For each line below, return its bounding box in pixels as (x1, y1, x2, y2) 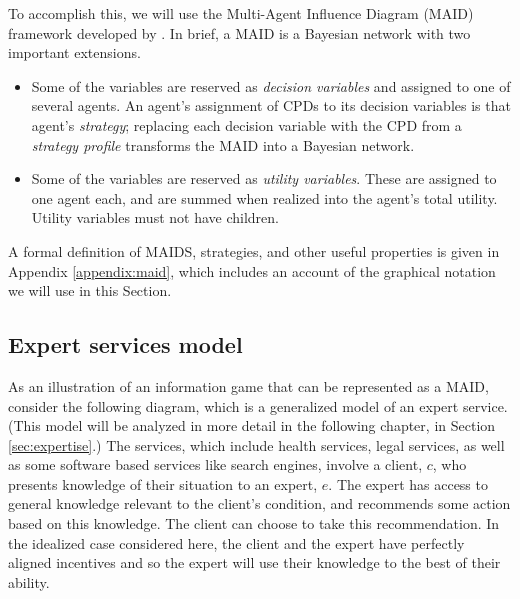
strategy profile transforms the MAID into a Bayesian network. (31, 134, 415, 155)
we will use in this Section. (8, 280, 172, 301)
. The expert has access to (328, 473, 488, 494)
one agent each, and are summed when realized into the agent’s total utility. (31, 187, 498, 208)
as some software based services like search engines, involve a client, (8, 454, 423, 475)
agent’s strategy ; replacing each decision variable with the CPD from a (31, 114, 462, 135)
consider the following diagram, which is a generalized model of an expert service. (8, 395, 508, 416)
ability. (8, 571, 50, 592)
